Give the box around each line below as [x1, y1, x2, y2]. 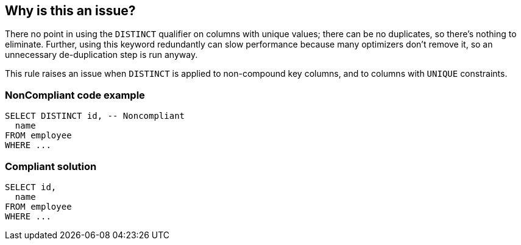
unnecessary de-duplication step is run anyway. [5, 49, 198, 60]
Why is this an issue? [5, 3, 136, 18]
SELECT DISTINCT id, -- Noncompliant [5, 111, 185, 121]
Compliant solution [5, 160, 97, 172]
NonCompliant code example [5, 88, 145, 101]
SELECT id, [5, 182, 57, 192]
